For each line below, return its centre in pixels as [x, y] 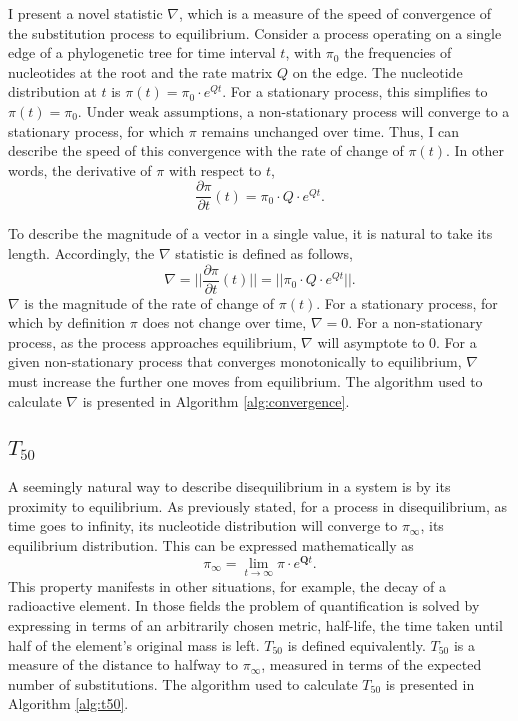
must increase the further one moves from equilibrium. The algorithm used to [245, 381]
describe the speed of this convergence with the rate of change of [206, 150]
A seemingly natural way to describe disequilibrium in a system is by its [229, 486]
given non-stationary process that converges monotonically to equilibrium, [235, 361]
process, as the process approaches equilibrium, [152, 341]
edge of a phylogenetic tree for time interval [142, 52]
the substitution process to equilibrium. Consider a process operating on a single [255, 32]
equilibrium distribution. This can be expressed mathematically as [211, 544]
